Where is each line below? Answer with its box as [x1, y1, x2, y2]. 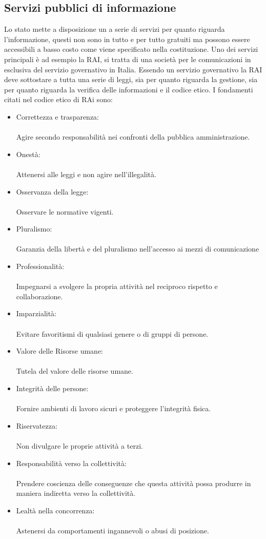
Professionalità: [16, 261, 65, 272]
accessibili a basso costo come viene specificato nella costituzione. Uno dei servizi [4, 44, 258, 54]
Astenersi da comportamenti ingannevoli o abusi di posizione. [16, 525, 209, 536]
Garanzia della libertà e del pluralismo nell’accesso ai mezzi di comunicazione [16, 243, 259, 254]
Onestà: [16, 148, 40, 159]
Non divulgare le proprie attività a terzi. [16, 440, 143, 451]
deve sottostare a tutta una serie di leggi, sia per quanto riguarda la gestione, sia [4, 74, 258, 85]
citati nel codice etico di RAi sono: [4, 94, 113, 105]
